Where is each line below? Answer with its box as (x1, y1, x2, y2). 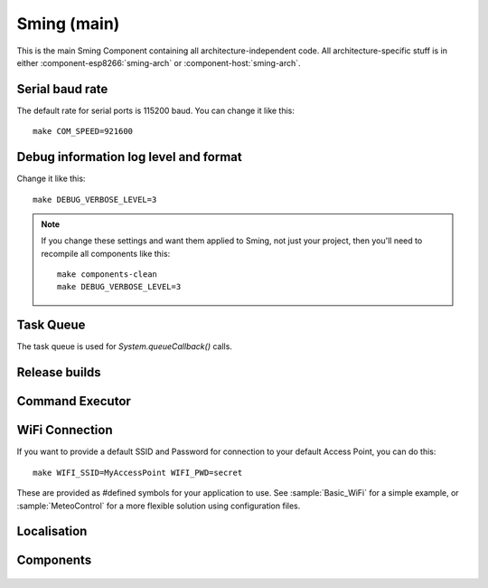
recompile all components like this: (41, 248, 171, 259)
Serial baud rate (16, 81, 108, 97)
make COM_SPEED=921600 (33, 127, 134, 137)
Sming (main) (16, 14, 120, 33)
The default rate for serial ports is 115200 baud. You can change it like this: (16, 105, 296, 116)
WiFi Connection (16, 422, 113, 438)
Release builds (16, 365, 101, 380)
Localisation (16, 524, 88, 539)
